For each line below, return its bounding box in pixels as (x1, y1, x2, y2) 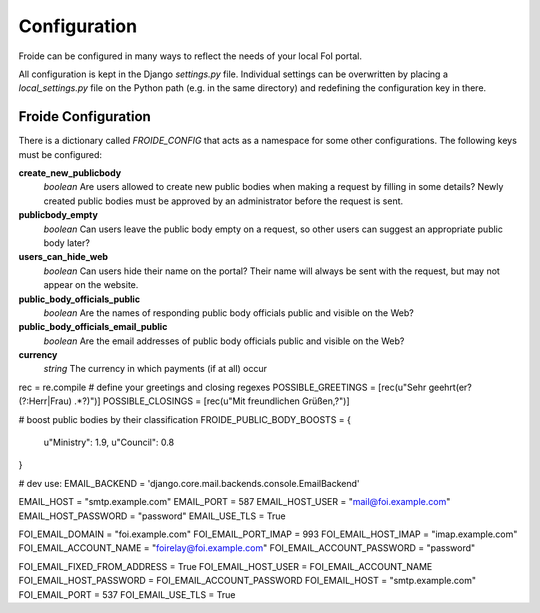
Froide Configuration (18, 108, 152, 125)
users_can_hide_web (18, 251, 109, 263)
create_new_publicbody (18, 167, 122, 179)
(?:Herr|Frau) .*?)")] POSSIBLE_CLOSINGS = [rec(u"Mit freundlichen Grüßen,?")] (18, 395, 350, 407)
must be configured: (18, 148, 103, 160)
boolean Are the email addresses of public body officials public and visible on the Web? (43, 335, 405, 347)
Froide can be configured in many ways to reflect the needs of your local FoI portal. (18, 50, 362, 62)
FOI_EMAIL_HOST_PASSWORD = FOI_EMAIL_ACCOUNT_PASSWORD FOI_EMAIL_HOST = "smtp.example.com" (18, 575, 477, 587)
